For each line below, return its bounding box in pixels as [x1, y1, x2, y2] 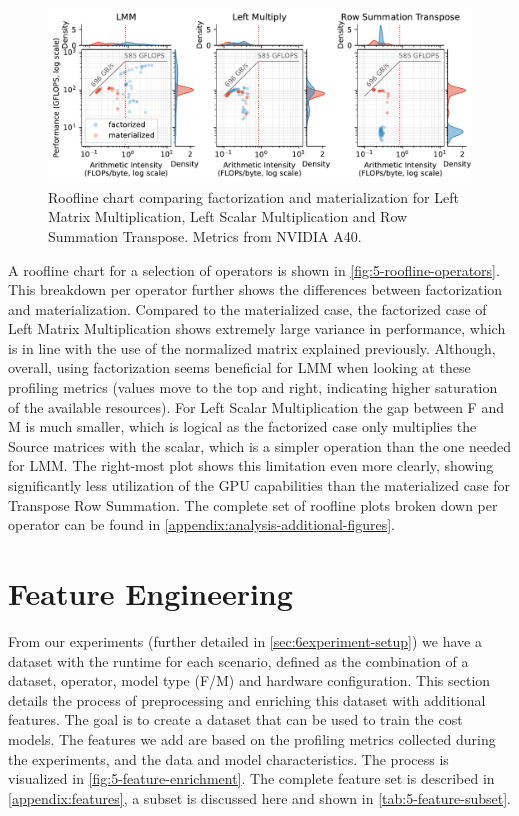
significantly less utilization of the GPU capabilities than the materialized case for [8, 475, 511, 496]
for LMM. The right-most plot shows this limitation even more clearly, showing [8, 455, 494, 476]
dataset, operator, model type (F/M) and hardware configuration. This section [8, 670, 491, 691]
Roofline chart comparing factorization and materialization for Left [48, 186, 459, 207]
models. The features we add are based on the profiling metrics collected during [8, 728, 496, 749]
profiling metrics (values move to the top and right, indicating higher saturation [8, 377, 498, 398]
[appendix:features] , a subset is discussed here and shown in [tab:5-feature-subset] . [8, 787, 511, 808]
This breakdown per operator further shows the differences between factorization [8, 279, 503, 300]
